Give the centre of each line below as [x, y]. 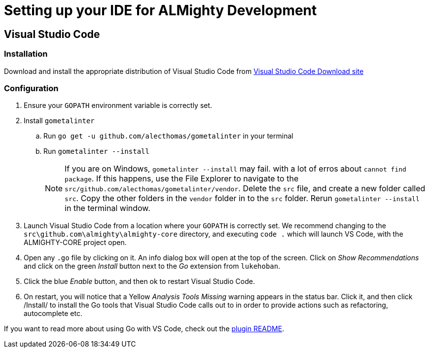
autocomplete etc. [53, 314]
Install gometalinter [59, 121]
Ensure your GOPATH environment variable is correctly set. [118, 106]
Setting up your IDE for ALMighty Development [161, 10]
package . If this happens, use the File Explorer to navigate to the [182, 179]
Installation [26, 54]
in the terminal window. [107, 208]
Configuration [31, 88]
